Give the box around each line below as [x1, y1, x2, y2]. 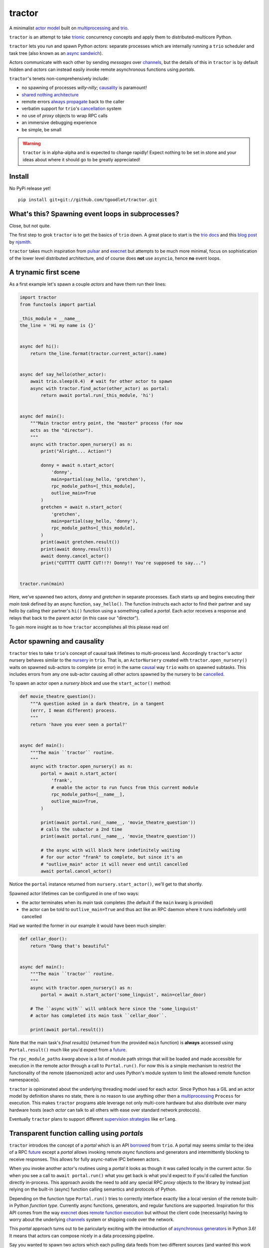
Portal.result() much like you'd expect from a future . [9, 1046, 127, 1053]
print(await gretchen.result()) [40, 539, 120, 545]
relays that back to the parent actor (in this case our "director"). [9, 615, 139, 621]
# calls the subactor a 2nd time [40, 826, 123, 832]
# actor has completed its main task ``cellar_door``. [30, 1013, 167, 1018]
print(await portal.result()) [30, 1027, 104, 1033]
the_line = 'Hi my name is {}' [19, 322, 97, 328]
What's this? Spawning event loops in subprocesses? [9, 210, 179, 218]
